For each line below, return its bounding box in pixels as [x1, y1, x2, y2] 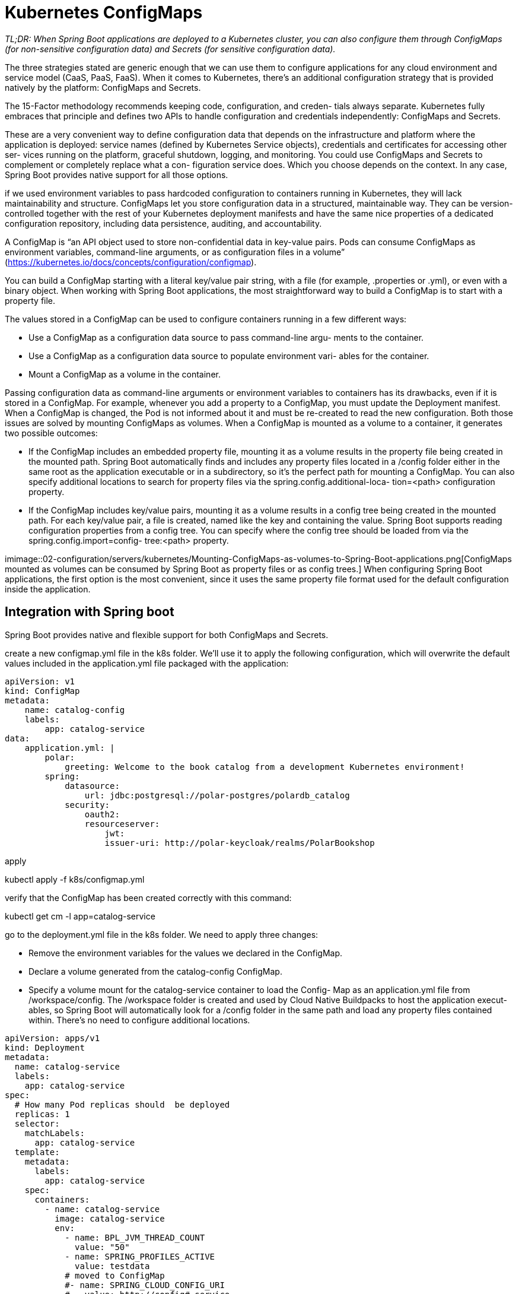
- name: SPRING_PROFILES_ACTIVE [65, 1251, 215, 1261]
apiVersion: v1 [5, 676, 75, 686]
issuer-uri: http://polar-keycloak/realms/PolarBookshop [104, 838, 375, 848]
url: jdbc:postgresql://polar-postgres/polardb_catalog [84, 790, 350, 800]
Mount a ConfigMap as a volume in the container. [28, 369, 221, 379]
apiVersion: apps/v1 [5, 1033, 100, 1043]
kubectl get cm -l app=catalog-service [5, 911, 155, 921]
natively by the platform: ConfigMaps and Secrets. [5, 82, 201, 93]
